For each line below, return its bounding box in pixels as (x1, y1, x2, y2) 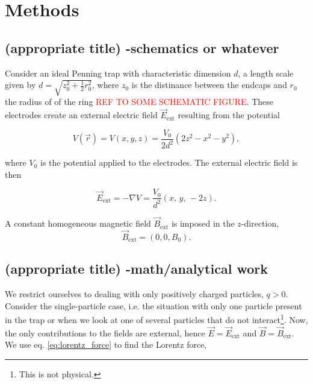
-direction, (241, 217, 279, 230)
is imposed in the (171, 217, 235, 230)
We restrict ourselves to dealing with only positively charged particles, (5, 288, 264, 300)
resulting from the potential (178, 109, 280, 121)
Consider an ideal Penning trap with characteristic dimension (5, 66, 231, 79)
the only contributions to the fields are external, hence (5, 326, 205, 339)
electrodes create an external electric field (5, 109, 158, 121)
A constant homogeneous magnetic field (5, 217, 151, 230)
